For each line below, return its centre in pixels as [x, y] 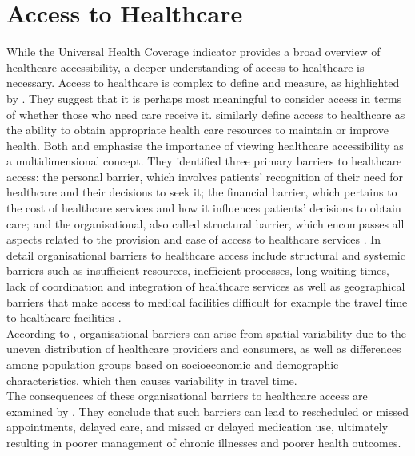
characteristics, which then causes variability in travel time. [152, 380]
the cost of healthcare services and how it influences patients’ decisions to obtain [204, 208]
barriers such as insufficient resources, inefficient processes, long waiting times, [198, 270]
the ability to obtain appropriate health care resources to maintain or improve [198, 130]
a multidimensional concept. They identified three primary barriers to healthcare [204, 161]
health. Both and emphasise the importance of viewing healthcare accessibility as [205, 145]
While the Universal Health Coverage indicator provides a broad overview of [194, 52]
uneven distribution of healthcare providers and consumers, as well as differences [204, 349]
